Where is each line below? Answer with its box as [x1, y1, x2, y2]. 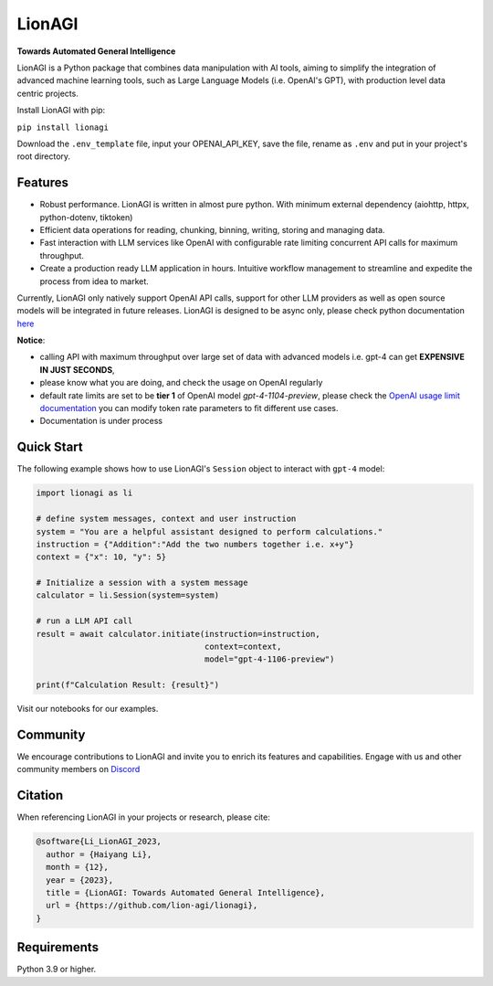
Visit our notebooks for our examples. [16, 704, 159, 715]
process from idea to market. [39, 275, 150, 287]
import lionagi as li [36, 488, 133, 498]
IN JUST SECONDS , [39, 364, 115, 375]
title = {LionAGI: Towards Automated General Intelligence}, [46, 887, 326, 897]
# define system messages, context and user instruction [36, 514, 297, 525]
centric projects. [16, 88, 79, 99]
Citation [16, 788, 64, 803]
